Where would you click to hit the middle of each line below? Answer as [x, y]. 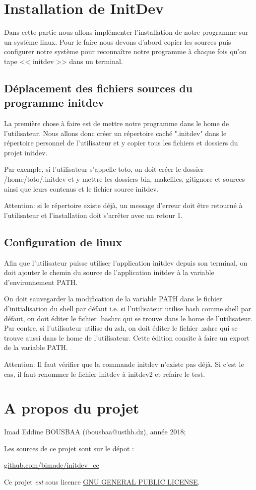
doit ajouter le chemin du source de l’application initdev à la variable [109, 272]
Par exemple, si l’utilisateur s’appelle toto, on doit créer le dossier [104, 169]
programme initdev [54, 103]
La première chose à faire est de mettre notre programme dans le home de [117, 123]
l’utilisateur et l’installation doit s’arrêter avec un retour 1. [94, 215]
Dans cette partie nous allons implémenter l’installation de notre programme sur [126, 32]
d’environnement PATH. [41, 282]
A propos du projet [72, 408]
